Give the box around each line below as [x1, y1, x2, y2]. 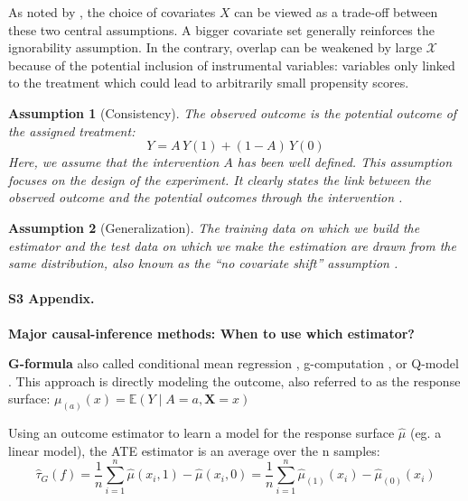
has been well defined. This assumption [237, 153, 453, 172]
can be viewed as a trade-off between [234, 3, 438, 21]
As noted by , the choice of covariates [8, 3, 216, 21]
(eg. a [409, 423, 442, 442]
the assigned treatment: [8, 121, 136, 140]
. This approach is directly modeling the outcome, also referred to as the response [8, 371, 461, 390]
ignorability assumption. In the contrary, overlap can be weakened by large [8, 38, 423, 57]
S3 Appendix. [8, 289, 95, 308]
